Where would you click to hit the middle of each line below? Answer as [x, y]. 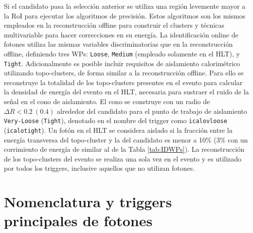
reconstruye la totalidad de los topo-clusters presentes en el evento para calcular [123, 82]
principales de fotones [78, 221]
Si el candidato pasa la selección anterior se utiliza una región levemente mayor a [125, 6]
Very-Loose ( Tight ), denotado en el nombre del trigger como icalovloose [116, 120]
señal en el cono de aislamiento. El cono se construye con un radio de [107, 101]
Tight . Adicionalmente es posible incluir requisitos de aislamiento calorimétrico [122, 63]
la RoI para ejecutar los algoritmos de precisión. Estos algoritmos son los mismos [125, 15]
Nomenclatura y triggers [88, 202]
